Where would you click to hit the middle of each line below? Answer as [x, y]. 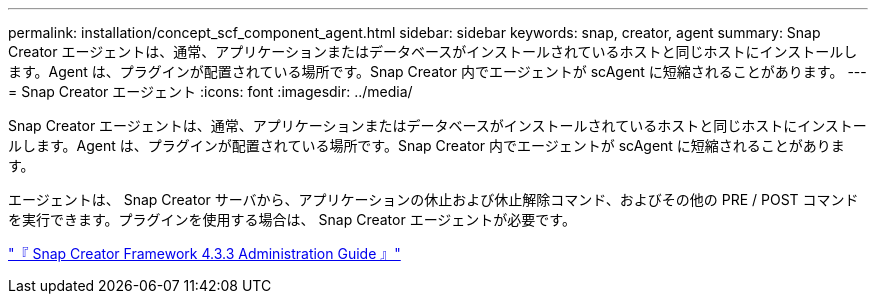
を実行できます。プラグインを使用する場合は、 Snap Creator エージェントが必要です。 [292, 219]
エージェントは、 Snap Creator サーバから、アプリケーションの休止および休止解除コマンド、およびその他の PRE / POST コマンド [433, 199]
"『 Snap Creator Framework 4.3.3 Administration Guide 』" [204, 253]
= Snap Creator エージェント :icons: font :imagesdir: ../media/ [210, 91]
